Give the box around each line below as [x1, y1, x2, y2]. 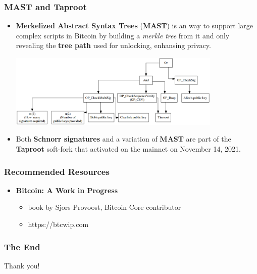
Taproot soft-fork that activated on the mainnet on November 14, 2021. [16, 143, 241, 154]
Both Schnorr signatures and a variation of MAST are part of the [16, 133, 231, 144]
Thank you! [4, 260, 40, 270]
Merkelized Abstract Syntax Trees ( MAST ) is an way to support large [16, 20, 253, 31]
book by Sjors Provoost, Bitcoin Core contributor [28, 202, 181, 212]
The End [4, 240, 40, 253]
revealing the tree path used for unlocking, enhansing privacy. [16, 40, 211, 51]
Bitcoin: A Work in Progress [16, 185, 118, 195]
